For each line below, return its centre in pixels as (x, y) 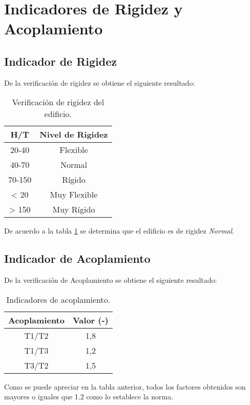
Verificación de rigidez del (58, 102)
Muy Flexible (74, 195)
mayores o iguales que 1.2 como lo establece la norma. (89, 397)
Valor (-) (90, 320)
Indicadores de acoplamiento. (58, 299)
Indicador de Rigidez (60, 61)
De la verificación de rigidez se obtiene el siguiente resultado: (100, 82)
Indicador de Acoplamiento (77, 258)
